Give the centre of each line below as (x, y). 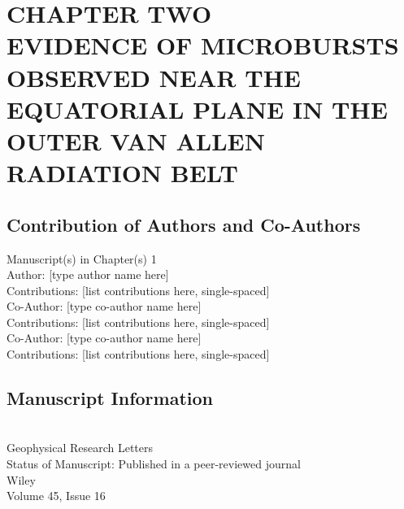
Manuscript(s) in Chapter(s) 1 (82, 258)
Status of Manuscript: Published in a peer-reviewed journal (154, 464)
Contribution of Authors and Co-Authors (184, 224)
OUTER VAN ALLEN (136, 140)
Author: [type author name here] (88, 274)
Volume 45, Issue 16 (56, 496)
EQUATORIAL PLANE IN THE (197, 109)
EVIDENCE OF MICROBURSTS (203, 45)
